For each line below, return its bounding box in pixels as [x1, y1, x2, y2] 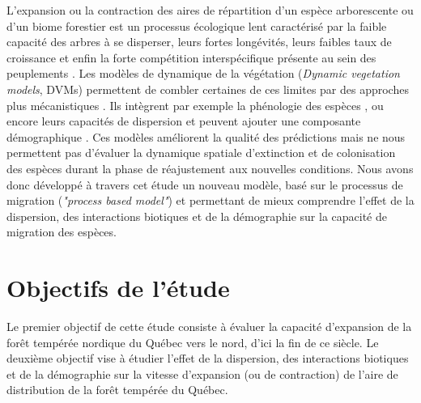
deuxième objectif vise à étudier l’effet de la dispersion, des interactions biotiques [6, 350, 409, 367]
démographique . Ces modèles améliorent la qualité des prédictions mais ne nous [6, 128, 406, 145]
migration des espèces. [6, 223, 117, 240]
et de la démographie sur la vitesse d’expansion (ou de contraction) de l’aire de [6, 365, 398, 382]
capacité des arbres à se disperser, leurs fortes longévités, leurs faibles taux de [6, 33, 392, 50]
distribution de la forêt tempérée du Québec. [6, 381, 228, 398]
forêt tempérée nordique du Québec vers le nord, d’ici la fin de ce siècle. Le [6, 333, 379, 350]
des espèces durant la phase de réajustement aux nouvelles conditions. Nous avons [6, 159, 414, 176]
